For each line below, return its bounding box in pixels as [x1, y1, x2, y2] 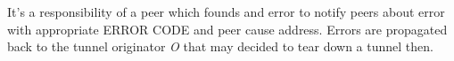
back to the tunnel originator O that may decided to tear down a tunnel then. [7, 37, 433, 56]
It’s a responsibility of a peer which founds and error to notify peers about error [7, 3, 445, 20]
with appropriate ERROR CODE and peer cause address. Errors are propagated [7, 19, 448, 38]
